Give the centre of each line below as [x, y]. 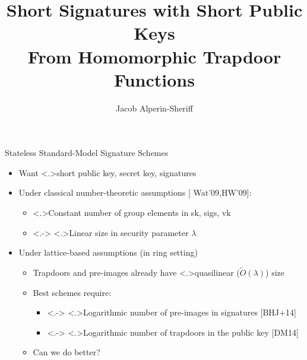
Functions [154, 79]
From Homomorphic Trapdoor [154, 56]
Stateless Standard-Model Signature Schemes [87, 153]
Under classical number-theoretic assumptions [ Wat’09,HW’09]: [135, 192]
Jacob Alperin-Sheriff [154, 108]
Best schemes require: [72, 292]
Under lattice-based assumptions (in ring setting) [108, 252]
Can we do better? [67, 352]
